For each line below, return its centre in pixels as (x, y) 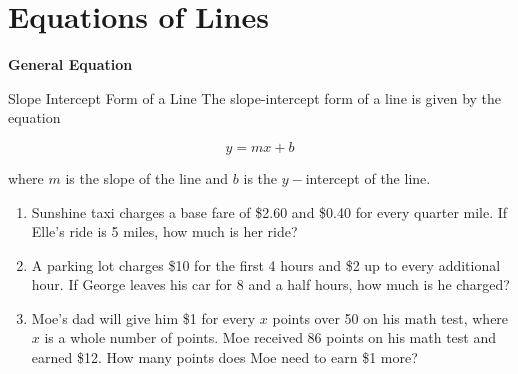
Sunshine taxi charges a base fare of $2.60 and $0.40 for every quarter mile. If (269, 211)
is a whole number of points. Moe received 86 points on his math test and (270, 337)
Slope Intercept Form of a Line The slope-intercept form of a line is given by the (255, 97)
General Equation (70, 64)
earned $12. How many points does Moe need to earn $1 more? (224, 357)
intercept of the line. (368, 177)
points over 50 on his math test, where (390, 317)
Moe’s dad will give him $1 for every (143, 317)
